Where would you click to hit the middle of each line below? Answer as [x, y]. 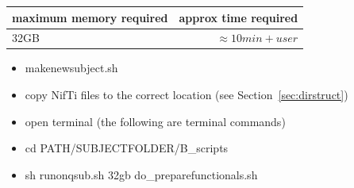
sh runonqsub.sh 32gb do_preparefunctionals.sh [141, 174]
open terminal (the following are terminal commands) [155, 121]
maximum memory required [90, 17]
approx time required [239, 17]
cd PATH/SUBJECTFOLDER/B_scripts [127, 148]
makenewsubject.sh [71, 68]
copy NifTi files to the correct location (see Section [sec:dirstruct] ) [187, 95]
